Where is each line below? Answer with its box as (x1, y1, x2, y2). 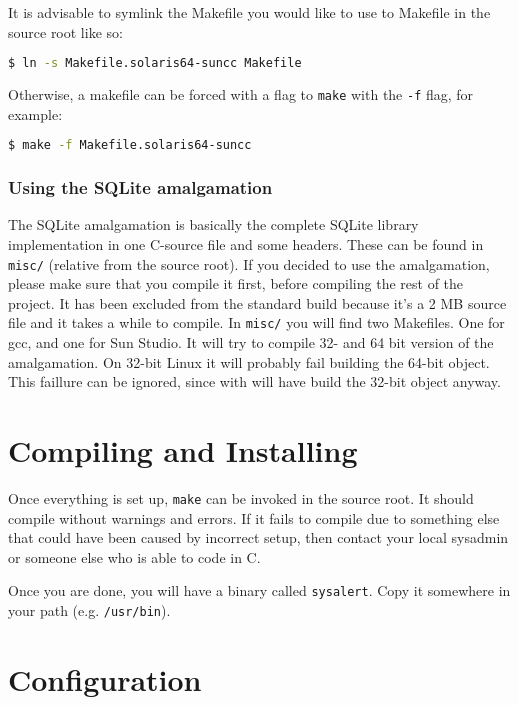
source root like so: (8, 21, 123, 42)
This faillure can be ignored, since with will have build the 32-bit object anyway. (8, 371, 501, 392)
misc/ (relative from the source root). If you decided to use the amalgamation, (8, 253, 490, 274)
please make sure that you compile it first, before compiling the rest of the (8, 273, 464, 294)
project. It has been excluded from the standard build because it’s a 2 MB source (8, 292, 507, 313)
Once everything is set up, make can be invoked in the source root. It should (8, 488, 474, 508)
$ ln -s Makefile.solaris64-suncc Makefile (8, 56, 302, 71)
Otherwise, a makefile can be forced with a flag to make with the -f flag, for (8, 84, 474, 105)
